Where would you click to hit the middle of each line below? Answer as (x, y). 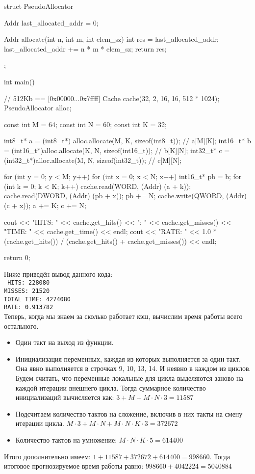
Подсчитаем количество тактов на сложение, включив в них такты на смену (129, 413)
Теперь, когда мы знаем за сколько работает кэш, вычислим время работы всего (123, 316)
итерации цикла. (40, 423)
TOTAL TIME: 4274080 (38, 299)
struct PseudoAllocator (39, 6)
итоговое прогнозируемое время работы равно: (74, 466)
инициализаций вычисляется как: (65, 397)
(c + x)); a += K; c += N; (45, 205)
